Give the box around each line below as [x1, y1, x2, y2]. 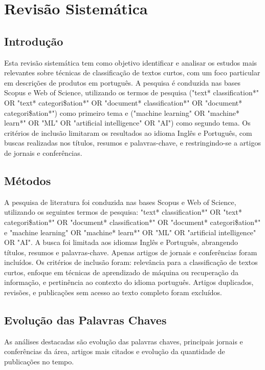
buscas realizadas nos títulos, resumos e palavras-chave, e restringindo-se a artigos [4, 137, 261, 148]
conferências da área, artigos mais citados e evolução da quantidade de [4, 346, 225, 357]
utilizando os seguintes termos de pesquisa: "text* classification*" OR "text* [4, 207, 242, 217]
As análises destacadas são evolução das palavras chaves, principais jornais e [4, 336, 243, 346]
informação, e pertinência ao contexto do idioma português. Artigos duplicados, [4, 277, 254, 287]
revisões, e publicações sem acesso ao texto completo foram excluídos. [4, 287, 222, 298]
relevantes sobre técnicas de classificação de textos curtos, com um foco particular [4, 67, 260, 78]
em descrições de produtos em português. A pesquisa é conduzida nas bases [4, 77, 240, 88]
